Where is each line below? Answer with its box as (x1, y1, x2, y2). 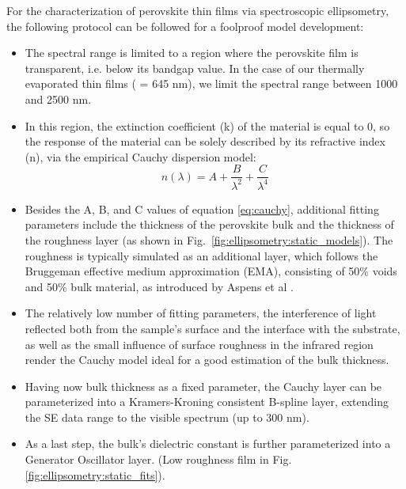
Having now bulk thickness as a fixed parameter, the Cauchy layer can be (25, 377, 382, 394)
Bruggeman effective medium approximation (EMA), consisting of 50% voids (25, 263, 397, 279)
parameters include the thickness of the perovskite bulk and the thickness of (25, 216, 394, 233)
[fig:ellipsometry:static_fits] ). (25, 466, 165, 483)
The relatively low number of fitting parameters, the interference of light (25, 305, 377, 321)
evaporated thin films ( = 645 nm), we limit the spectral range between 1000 (25, 75, 398, 92)
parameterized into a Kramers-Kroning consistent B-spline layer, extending (25, 393, 389, 410)
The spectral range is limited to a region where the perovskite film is (25, 44, 359, 61)
